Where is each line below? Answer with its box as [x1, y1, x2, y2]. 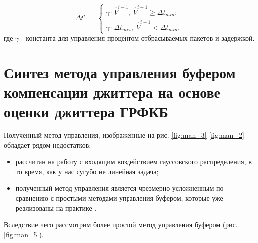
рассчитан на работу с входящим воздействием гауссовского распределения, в [15, 156, 252, 167]
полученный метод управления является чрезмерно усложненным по [15, 183, 224, 193]
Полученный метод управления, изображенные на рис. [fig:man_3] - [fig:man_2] [4, 130, 244, 140]
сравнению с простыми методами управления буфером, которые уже [15, 193, 223, 203]
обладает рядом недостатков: [4, 139, 91, 150]
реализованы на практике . [15, 202, 97, 213]
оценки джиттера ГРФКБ [4, 101, 168, 121]
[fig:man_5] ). [4, 229, 44, 239]
